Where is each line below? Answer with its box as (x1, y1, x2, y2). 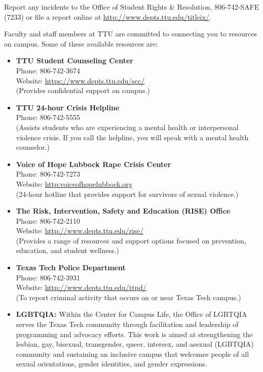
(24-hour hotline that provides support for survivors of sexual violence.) (16, 188, 239, 199)
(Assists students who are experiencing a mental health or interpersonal (16, 121, 239, 132)
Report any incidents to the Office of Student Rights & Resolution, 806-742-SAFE (4, 2, 259, 12)
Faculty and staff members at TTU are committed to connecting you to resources (4, 28, 257, 39)
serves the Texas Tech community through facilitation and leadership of (16, 319, 239, 329)
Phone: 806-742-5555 (16, 112, 80, 122)
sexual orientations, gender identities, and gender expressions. (16, 358, 207, 369)
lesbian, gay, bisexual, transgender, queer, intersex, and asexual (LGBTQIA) (16, 339, 254, 349)
